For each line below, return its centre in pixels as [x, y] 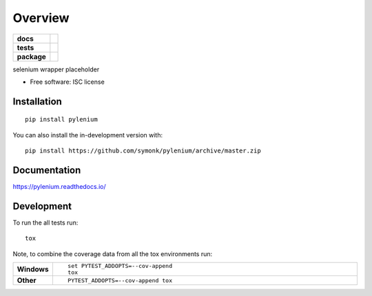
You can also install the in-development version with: [88, 135]
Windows [33, 269]
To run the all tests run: [45, 223]
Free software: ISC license [67, 82]
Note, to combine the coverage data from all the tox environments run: [113, 253]
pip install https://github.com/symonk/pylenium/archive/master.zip [143, 151]
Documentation [47, 170]
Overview [41, 18]
